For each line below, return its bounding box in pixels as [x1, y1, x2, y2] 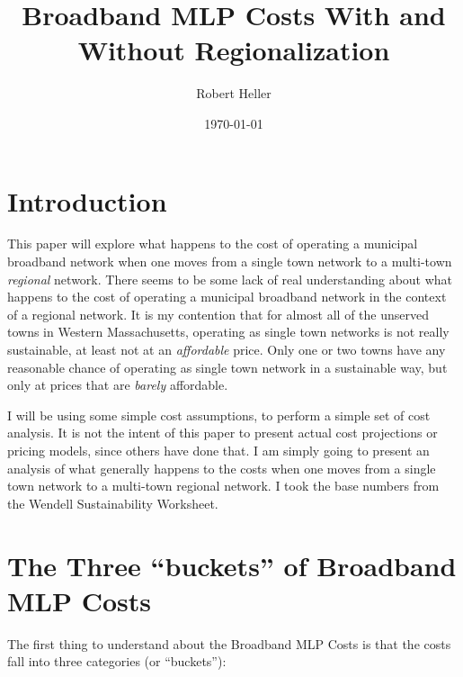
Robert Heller [196, 84, 272, 103]
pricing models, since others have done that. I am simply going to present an [7, 440, 430, 459]
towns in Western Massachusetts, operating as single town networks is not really [7, 322, 450, 341]
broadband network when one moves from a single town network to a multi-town [7, 252, 452, 271]
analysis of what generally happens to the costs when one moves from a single [7, 458, 436, 477]
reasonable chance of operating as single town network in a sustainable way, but [7, 357, 448, 376]
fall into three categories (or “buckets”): [7, 652, 227, 671]
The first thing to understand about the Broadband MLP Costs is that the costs [7, 634, 451, 653]
